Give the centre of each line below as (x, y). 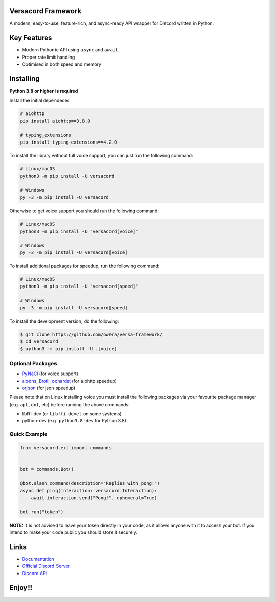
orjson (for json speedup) (49, 388)
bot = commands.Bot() (47, 469)
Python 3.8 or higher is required (44, 91)
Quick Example (29, 434)
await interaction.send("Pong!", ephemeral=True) (94, 498)
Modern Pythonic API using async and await (70, 50)
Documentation (38, 559)
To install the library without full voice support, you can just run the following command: (101, 156)
